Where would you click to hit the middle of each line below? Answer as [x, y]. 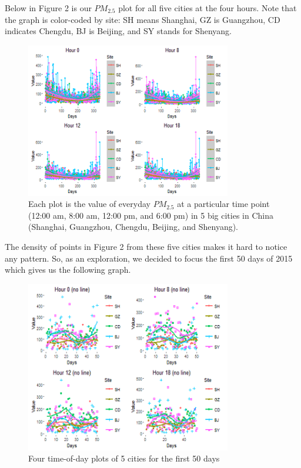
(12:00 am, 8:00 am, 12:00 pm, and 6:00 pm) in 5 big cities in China [151, 215]
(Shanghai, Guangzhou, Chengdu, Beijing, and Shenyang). [133, 227]
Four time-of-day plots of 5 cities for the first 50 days [124, 458]
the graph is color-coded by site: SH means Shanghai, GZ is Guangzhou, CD [143, 19]
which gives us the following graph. [68, 270]
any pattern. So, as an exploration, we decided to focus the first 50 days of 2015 [149, 258]
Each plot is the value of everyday [89, 204]
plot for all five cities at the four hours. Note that [208, 8]
